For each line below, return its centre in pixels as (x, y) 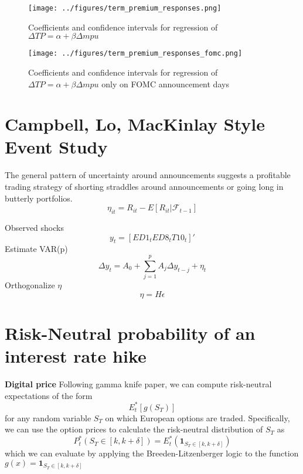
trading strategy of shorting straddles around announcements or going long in (144, 186)
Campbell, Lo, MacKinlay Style (135, 124)
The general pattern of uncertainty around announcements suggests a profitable (148, 175)
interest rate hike (76, 356)
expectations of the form (49, 395)
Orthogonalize (30, 285)
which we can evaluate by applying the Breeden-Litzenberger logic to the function (152, 453)
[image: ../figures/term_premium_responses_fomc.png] (135, 54)
